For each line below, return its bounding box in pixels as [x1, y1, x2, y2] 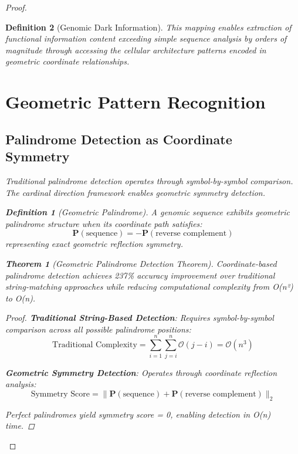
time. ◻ [5, 419, 35, 432]
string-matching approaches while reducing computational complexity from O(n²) [5, 280, 293, 293]
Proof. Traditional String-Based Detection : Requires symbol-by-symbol [5, 311, 274, 324]
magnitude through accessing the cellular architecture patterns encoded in [5, 43, 266, 56]
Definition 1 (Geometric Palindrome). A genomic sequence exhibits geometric [5, 206, 290, 218]
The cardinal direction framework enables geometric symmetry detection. [5, 186, 266, 198]
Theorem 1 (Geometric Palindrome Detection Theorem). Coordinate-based [5, 257, 277, 269]
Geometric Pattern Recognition [5, 90, 266, 114]
